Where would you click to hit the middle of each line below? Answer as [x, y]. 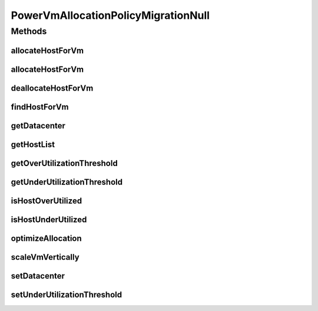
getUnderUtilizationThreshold [67, 182]
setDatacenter [38, 276]
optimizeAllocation [46, 238]
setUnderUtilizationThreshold [67, 295]
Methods [29, 31]
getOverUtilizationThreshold [64, 163]
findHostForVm [40, 107]
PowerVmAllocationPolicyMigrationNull [110, 15]
